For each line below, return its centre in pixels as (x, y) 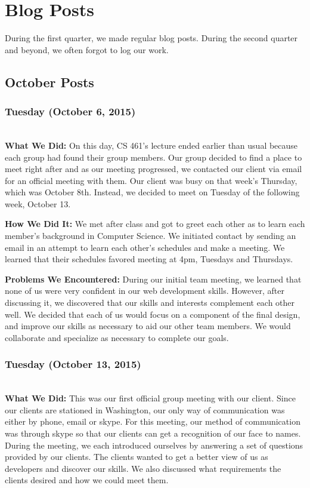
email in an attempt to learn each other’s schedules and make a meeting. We (145, 247)
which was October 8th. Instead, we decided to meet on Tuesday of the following (152, 192)
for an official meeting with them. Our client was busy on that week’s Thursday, (151, 180)
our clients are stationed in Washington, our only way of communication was (145, 409)
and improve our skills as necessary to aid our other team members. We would (148, 326)
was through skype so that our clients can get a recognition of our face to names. (153, 433)
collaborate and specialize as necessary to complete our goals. (117, 337)
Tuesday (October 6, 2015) (70, 111)
